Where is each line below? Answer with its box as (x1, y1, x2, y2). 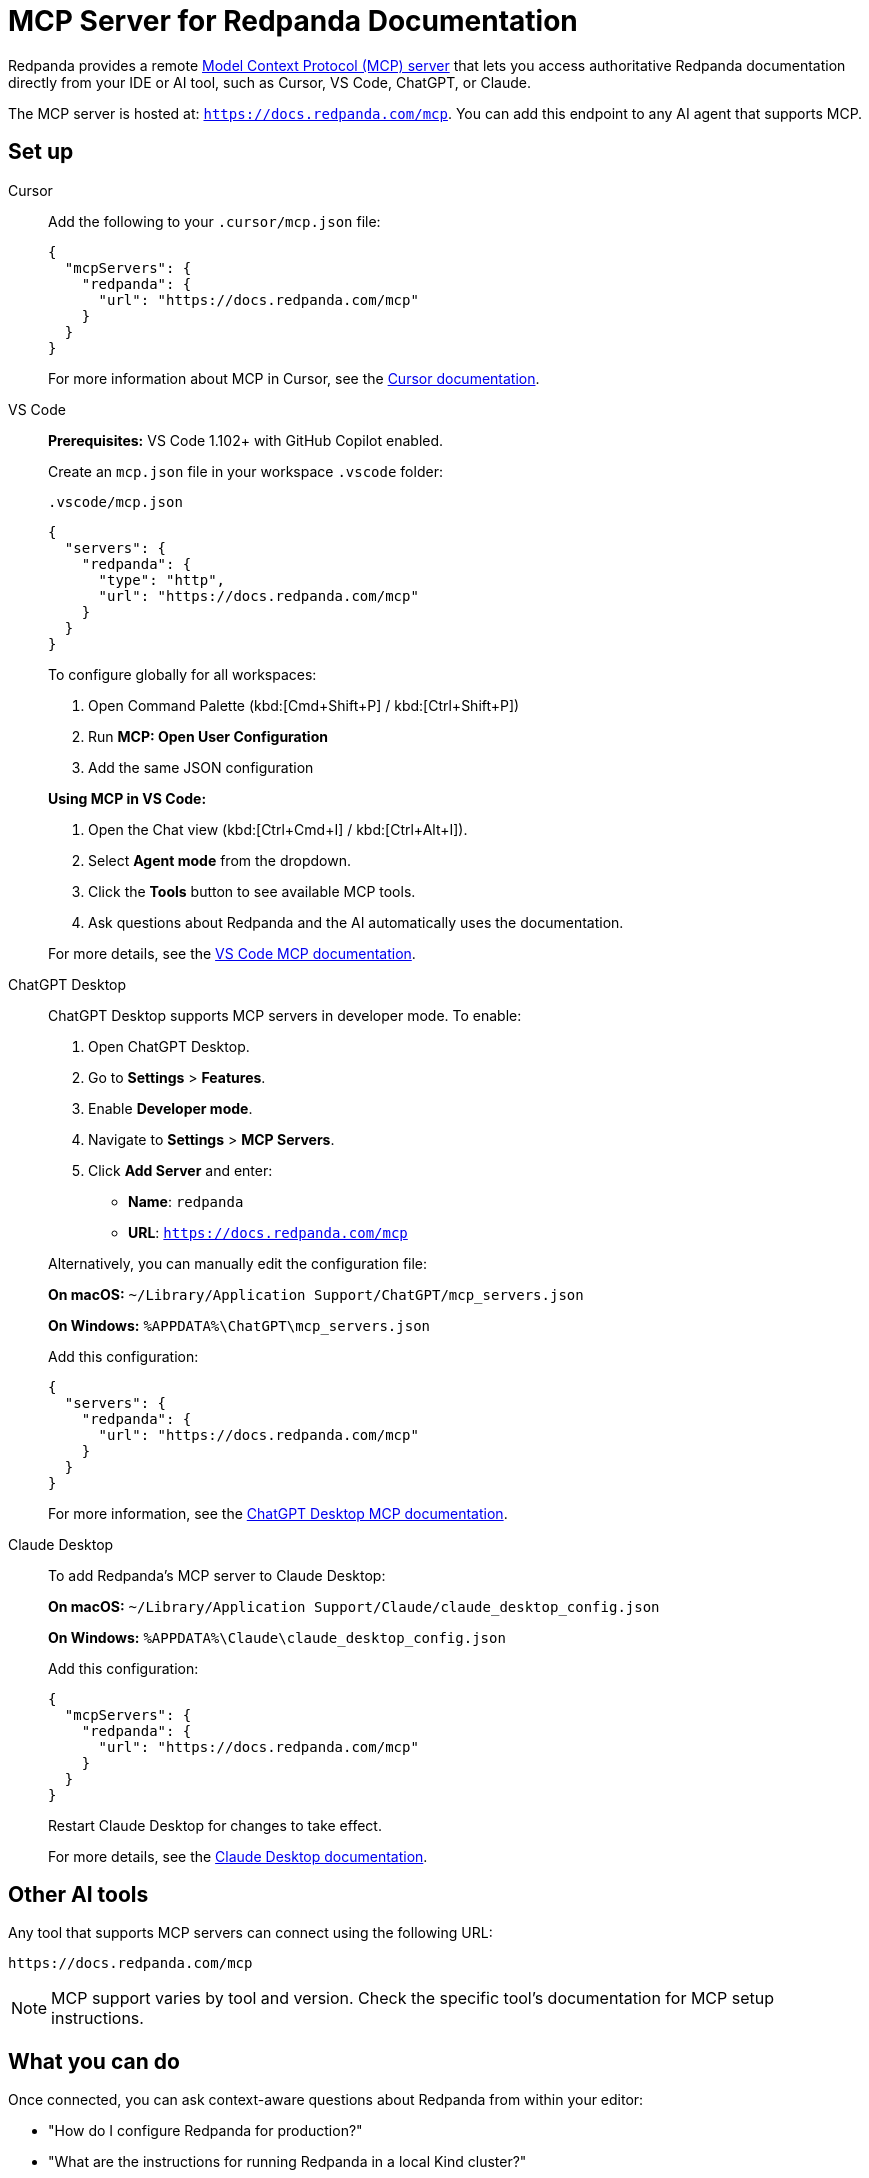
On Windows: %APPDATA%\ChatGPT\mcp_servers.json (48, 1316, 431, 1334)
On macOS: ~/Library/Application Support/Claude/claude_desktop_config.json (48, 1597, 660, 1615)
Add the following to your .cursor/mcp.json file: (48, 212, 381, 230)
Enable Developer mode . (88, 1099, 253, 1117)
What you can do (8, 2048, 180, 2074)
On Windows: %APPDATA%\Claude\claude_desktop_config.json (48, 1628, 506, 1646)
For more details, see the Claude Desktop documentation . (48, 1847, 428, 1865)
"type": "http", (98, 571, 226, 588)
